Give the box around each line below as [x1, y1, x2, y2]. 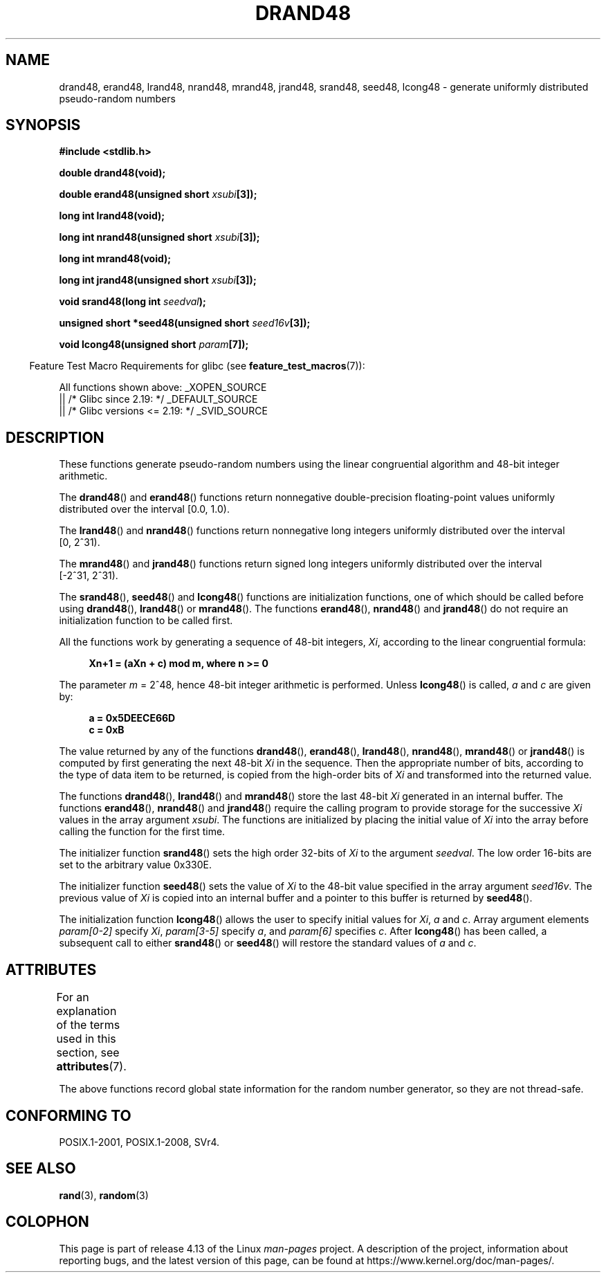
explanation [56, 1004, 117, 1019]
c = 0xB [89, 724, 125, 736]
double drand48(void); [59, 167, 166, 179]
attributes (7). [56, 1059, 127, 1074]
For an [56, 990, 89, 1005]
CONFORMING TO [6, 1106, 131, 1124]
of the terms [56, 1018, 120, 1032]
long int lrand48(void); [59, 210, 165, 222]
